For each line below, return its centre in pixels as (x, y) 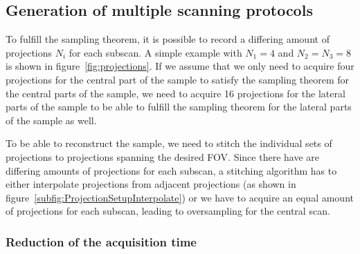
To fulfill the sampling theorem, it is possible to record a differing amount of (168, 39)
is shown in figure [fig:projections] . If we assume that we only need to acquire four (180, 66)
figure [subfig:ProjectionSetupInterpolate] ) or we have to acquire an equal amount (180, 197)
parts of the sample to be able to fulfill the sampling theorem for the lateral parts (179, 107)
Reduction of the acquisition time (101, 241)
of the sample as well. (51, 120)
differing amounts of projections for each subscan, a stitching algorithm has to (171, 170)
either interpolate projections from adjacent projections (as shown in (151, 184)
